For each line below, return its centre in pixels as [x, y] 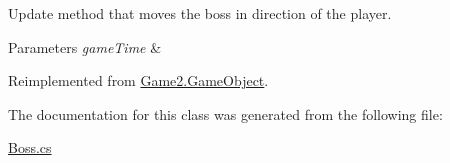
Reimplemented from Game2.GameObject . [138, 80]
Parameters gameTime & [85, 46]
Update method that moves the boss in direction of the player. [200, 13]
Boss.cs [30, 147]
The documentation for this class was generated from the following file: [225, 113]
